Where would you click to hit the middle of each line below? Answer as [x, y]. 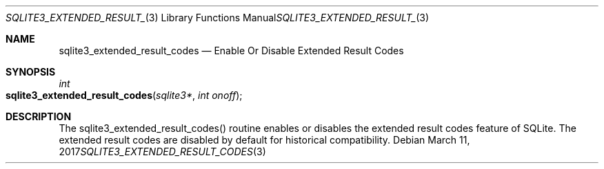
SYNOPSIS [31, 72]
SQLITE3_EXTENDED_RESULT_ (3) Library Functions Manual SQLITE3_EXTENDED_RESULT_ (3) [217, 18]
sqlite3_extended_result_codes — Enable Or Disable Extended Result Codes [231, 50]
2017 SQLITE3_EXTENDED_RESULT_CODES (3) [162, 151]
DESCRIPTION [39, 116]
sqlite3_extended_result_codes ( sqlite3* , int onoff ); [124, 95]
